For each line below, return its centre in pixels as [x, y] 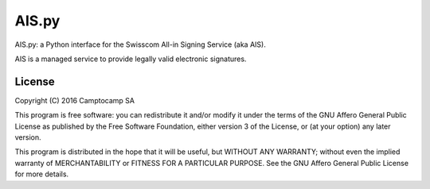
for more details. [42, 174]
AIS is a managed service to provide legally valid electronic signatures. [131, 59]
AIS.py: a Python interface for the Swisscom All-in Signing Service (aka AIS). [140, 44]
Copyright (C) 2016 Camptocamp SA [75, 100]
